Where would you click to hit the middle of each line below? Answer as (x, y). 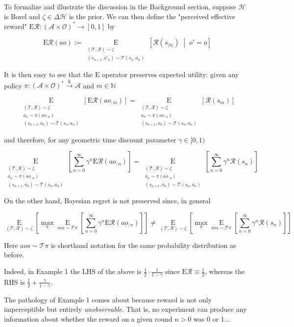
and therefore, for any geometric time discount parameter (90, 139)
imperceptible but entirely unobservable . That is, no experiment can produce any (125, 309)
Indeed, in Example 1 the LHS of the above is (73, 271)
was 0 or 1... (212, 318)
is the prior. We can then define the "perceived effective (152, 16)
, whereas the (225, 271)
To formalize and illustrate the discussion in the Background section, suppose (120, 6)
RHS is (14, 282)
